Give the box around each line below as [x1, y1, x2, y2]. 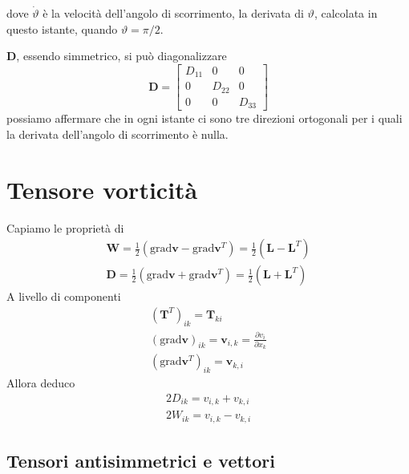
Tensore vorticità [6, 172, 198, 205]
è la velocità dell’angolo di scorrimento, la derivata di [43, 5, 304, 21]
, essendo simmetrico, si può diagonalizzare [16, 47, 227, 64]
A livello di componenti [6, 288, 121, 305]
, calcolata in [314, 5, 378, 21]
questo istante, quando [6, 20, 118, 37]
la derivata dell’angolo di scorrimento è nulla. [6, 125, 229, 142]
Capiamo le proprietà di [6, 219, 124, 236]
